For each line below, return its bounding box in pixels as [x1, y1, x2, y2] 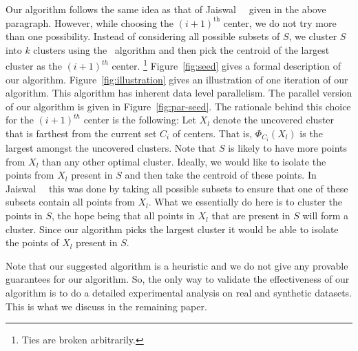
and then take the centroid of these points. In [125, 168, 317, 182]
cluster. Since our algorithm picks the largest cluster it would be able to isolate [6, 221, 339, 236]
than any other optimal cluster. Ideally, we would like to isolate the [42, 154, 326, 168]
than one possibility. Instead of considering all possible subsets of [6, 29, 280, 43]
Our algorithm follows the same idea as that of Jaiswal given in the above [6, 2, 326, 16]
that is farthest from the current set [6, 126, 157, 140]
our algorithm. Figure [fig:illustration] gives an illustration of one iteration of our [6, 72, 348, 86]
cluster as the [6, 59, 62, 73]
